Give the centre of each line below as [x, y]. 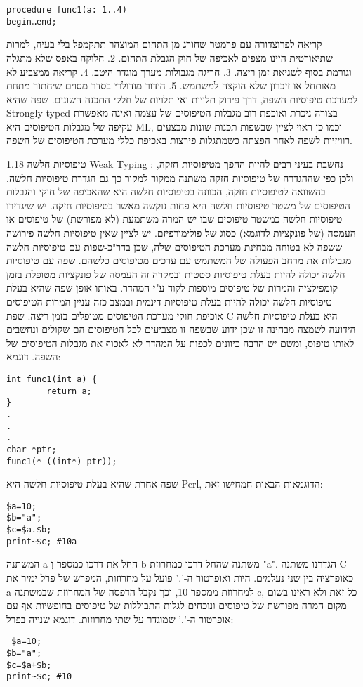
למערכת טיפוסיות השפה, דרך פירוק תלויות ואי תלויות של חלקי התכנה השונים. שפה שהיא [182, 99]
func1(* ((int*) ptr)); [62, 461]
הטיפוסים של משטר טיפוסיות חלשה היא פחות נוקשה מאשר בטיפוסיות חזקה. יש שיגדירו [178, 205]
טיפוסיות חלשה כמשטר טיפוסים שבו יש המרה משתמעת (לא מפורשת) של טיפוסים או [174, 219]
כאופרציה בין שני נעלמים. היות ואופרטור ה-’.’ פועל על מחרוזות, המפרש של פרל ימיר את [180, 578]
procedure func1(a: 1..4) [67, 10]
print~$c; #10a [42, 541]
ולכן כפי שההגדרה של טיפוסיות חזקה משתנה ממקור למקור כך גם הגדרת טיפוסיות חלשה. [180, 177]
